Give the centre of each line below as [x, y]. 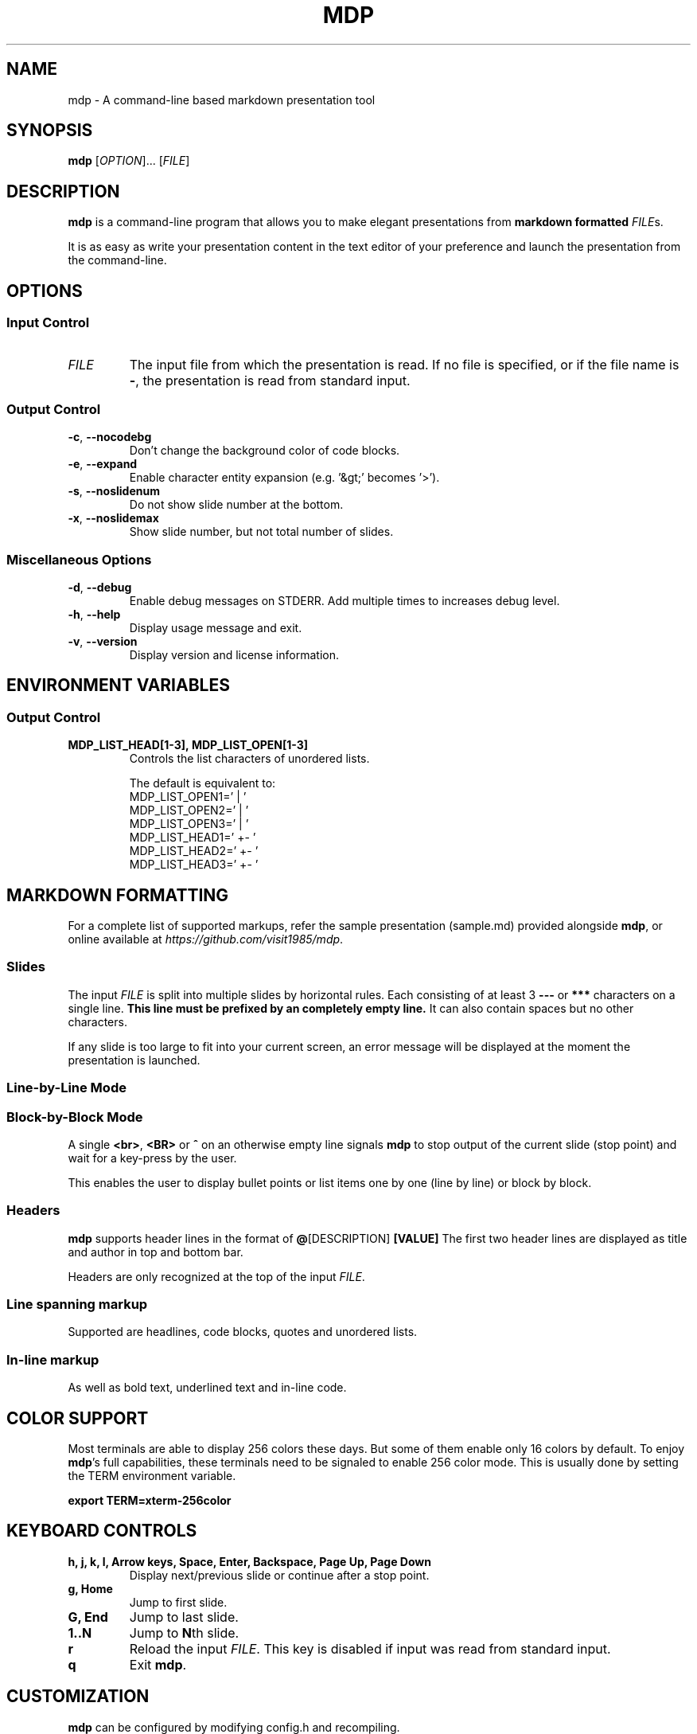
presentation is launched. [134, 1060]
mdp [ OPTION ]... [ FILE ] [129, 161]
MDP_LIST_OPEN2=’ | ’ [189, 810]
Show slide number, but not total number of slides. [261, 532]
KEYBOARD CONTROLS [102, 1531]
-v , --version [103, 641]
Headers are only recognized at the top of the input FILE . [216, 1276]
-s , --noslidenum [114, 491]
